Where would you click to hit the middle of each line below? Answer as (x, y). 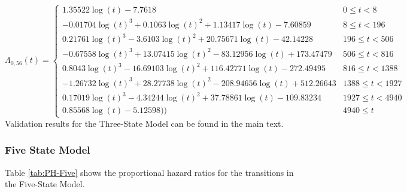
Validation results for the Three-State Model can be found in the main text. (144, 123)
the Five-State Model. (45, 184)
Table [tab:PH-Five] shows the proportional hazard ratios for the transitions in (149, 172)
